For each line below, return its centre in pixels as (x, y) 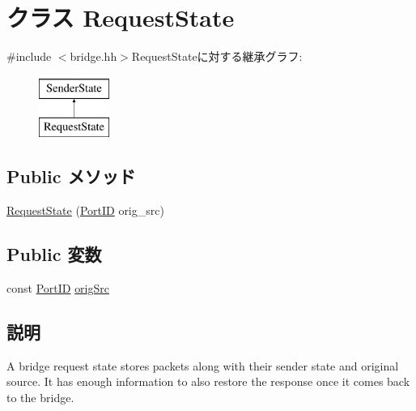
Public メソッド (71, 176)
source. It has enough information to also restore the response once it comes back (208, 381)
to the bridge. (40, 397)
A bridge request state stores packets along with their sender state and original (203, 365)
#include (29, 56)
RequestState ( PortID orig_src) (85, 210)
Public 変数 (54, 254)
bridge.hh (93, 56)
